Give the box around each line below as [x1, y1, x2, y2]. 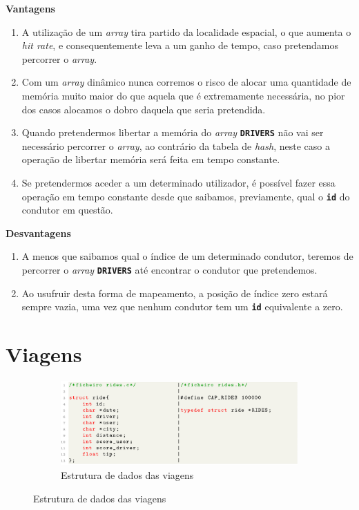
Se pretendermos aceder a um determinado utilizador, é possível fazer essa [21, 176, 336, 189]
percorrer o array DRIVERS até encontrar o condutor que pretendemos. [21, 263, 318, 277]
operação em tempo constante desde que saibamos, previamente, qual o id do [21, 189, 350, 203]
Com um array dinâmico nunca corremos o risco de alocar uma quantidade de [21, 75, 351, 89]
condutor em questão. [21, 202, 113, 217]
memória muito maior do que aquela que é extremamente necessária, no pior [21, 88, 345, 102]
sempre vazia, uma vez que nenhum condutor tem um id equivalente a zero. [21, 299, 343, 314]
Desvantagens [6, 225, 71, 240]
